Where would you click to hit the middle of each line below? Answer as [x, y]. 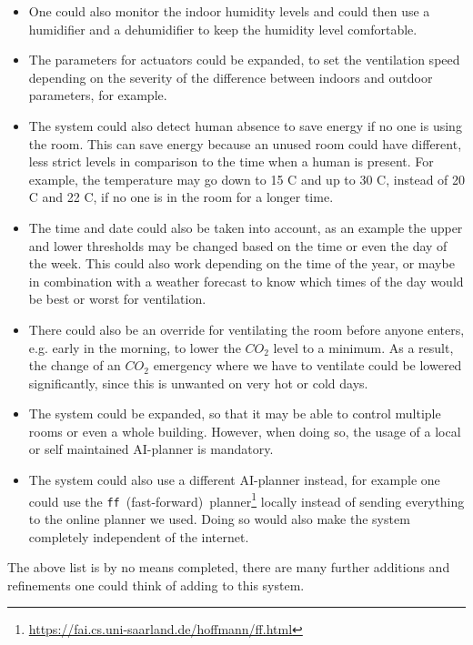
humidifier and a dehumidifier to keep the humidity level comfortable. [223, 29]
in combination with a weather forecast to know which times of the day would [246, 281]
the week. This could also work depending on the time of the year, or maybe [242, 263]
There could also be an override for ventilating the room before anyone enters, [247, 329]
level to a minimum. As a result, [363, 347]
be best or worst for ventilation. [117, 299]
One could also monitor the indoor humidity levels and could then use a [229, 11]
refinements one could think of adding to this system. [156, 585]
